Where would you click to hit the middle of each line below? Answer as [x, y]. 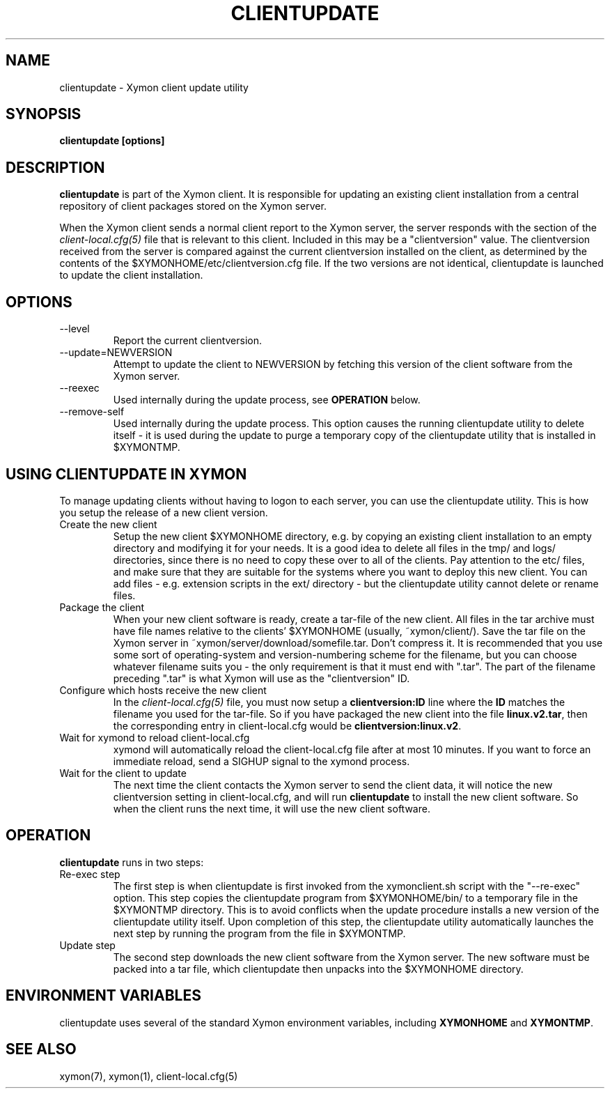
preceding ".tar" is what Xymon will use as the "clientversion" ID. [261, 678]
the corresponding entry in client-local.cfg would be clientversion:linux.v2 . [287, 725]
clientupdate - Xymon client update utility [154, 87]
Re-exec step [90, 874]
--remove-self [92, 412]
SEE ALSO [41, 1049]
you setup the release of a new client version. [164, 512]
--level [75, 329]
